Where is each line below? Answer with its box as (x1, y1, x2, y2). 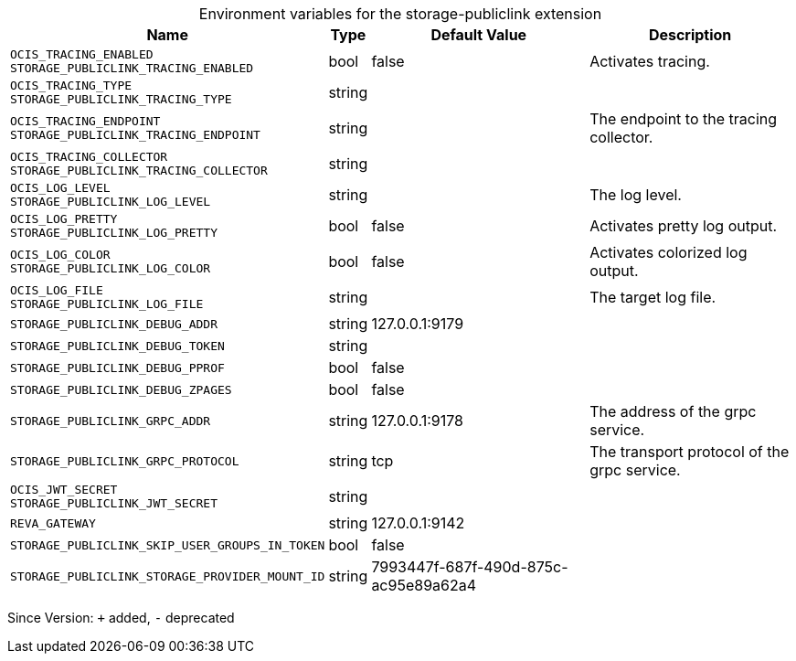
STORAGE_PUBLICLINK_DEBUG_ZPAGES (10, 382, 232, 397)
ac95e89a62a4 (371, 576, 477, 594)
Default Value (430, 26, 527, 44)
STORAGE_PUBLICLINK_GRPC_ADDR (10, 413, 211, 428)
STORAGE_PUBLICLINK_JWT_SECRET (10, 496, 218, 510)
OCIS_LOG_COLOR (10, 248, 111, 261)
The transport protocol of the (589, 442, 790, 461)
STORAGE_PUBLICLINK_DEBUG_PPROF (10, 360, 225, 375)
